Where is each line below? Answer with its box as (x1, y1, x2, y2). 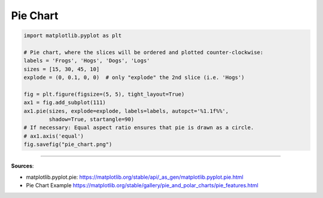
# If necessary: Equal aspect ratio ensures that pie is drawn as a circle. (23, 124, 254, 131)
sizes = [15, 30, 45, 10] (23, 66, 100, 72)
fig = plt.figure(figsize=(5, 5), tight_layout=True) (23, 90, 185, 98)
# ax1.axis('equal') (23, 132, 84, 139)
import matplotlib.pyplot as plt (23, 32, 122, 39)
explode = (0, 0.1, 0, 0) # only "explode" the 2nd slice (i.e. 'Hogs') (23, 74, 245, 81)
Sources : (11, 162, 34, 170)
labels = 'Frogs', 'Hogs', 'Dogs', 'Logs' (23, 57, 150, 64)
